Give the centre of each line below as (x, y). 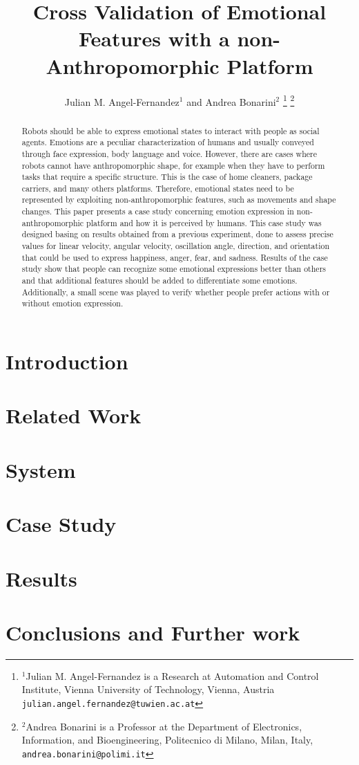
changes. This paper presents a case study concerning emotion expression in (158, 211)
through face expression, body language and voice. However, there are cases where (169, 153)
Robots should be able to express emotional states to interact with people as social (171, 130)
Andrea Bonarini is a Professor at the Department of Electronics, (164, 726)
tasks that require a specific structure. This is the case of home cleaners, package (167, 177)
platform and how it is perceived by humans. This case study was (204, 222)
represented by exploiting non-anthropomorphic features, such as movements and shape (179, 200)
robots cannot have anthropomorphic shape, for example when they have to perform (173, 165)
